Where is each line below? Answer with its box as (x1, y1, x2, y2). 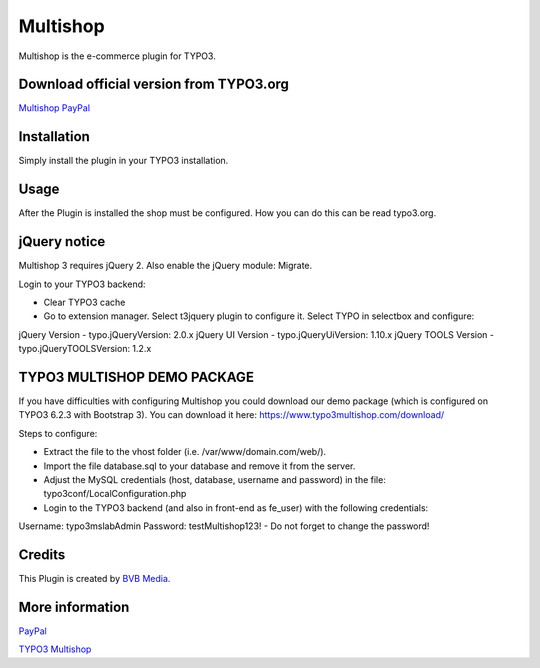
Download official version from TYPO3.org (18, 76, 290, 93)
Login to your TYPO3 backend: (18, 278, 146, 290)
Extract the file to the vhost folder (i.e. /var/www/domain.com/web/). (43, 446, 327, 458)
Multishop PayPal (18, 102, 90, 114)
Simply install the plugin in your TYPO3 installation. (18, 155, 229, 167)
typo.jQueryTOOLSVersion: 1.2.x (18, 343, 152, 355)
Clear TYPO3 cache (43, 296, 126, 308)
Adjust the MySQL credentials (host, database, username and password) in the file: (43, 473, 387, 485)
